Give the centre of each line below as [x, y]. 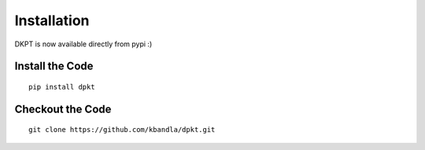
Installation [52, 20]
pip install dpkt [62, 87]
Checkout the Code [63, 109]
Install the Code [54, 66]
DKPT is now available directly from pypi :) [83, 44]
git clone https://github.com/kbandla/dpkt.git [122, 130]
